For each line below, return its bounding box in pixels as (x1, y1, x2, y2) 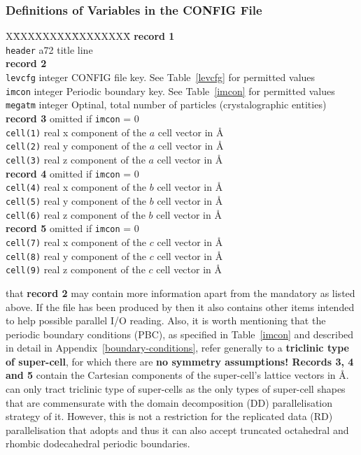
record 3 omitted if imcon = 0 (6, 111, 139, 126)
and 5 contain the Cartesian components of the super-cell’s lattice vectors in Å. (6, 368, 349, 382)
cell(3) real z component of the (6, 152, 146, 166)
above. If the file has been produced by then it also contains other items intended (6, 299, 355, 314)
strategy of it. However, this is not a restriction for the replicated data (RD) (6, 409, 333, 424)
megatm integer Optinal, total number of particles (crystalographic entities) (6, 97, 327, 112)
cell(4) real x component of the (6, 180, 147, 194)
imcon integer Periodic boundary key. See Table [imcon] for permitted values (6, 83, 335, 98)
